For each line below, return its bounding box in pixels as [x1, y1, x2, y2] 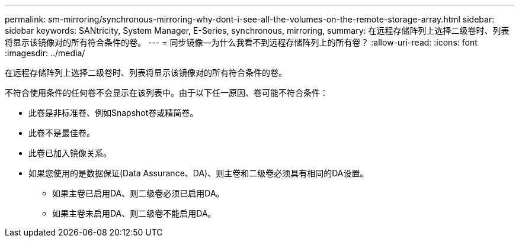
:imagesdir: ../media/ [5, 48, 85, 58]
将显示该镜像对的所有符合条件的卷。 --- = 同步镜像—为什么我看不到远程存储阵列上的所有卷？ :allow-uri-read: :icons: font [5, 37, 478, 47]
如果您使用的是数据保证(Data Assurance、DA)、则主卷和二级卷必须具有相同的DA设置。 [28, 168, 369, 178]
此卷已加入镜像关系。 [28, 148, 111, 158]
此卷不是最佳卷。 [28, 128, 95, 138]
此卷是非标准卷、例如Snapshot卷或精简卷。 [28, 108, 198, 118]
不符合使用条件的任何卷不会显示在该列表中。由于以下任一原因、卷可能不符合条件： [5, 88, 328, 98]
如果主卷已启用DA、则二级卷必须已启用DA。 [52, 188, 225, 198]
